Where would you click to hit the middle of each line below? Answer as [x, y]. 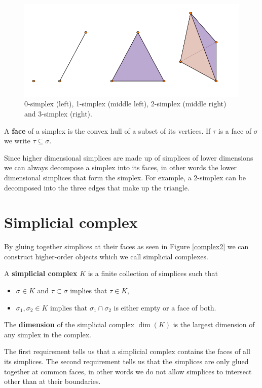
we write [17, 141]
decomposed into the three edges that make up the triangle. [97, 187]
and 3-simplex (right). [58, 114]
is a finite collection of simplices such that [153, 273]
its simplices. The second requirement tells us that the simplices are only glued [126, 361]
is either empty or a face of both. [165, 307]
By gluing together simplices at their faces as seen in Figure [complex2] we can [126, 246]
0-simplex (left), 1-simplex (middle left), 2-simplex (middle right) [125, 104]
